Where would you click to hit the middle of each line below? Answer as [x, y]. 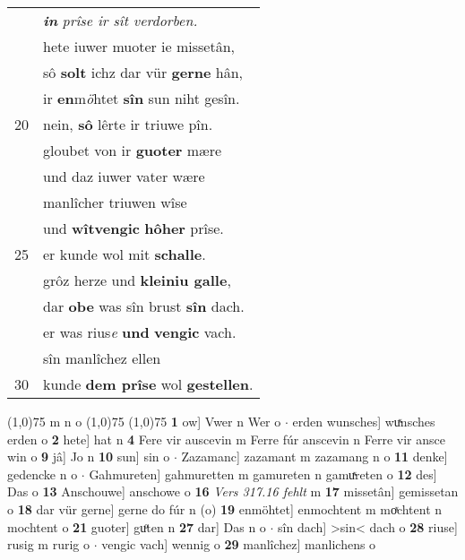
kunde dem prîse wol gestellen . [148, 384]
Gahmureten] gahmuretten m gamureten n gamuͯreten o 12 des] [263, 474]
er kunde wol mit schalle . [125, 254]
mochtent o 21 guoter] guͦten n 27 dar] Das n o [137, 526]
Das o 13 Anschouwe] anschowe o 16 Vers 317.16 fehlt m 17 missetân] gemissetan [233, 491]
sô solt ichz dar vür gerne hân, [143, 72]
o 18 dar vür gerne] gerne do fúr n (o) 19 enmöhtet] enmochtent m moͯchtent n [225, 508]
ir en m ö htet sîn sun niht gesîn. [142, 98]
